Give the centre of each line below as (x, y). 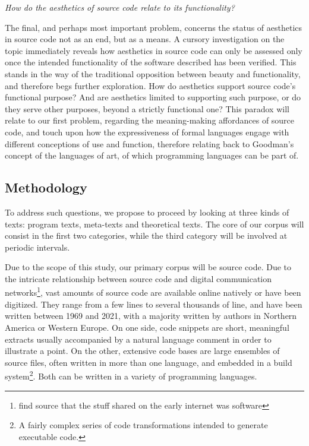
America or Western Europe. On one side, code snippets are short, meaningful (147, 327)
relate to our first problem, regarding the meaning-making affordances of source (150, 120)
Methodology (46, 187)
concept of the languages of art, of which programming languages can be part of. (152, 155)
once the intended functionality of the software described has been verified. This (151, 62)
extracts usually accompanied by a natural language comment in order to (138, 339)
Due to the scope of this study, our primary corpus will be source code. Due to (148, 267)
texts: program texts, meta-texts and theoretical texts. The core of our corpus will (154, 224)
